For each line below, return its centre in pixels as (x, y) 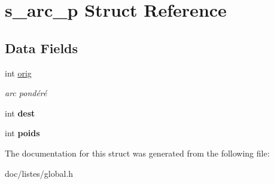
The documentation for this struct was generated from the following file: (137, 153)
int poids (22, 133)
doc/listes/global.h (39, 173)
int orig (18, 73)
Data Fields (42, 47)
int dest (20, 113)
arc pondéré (26, 93)
